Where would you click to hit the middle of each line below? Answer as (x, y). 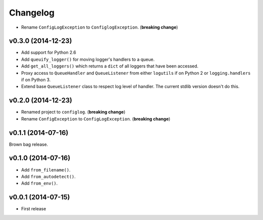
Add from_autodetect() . (48, 176)
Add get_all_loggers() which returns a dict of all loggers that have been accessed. (110, 66)
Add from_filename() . (46, 169)
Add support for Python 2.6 (49, 52)
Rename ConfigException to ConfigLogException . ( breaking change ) (96, 118)
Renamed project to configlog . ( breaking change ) (73, 112)
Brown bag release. (28, 144)
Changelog (32, 13)
